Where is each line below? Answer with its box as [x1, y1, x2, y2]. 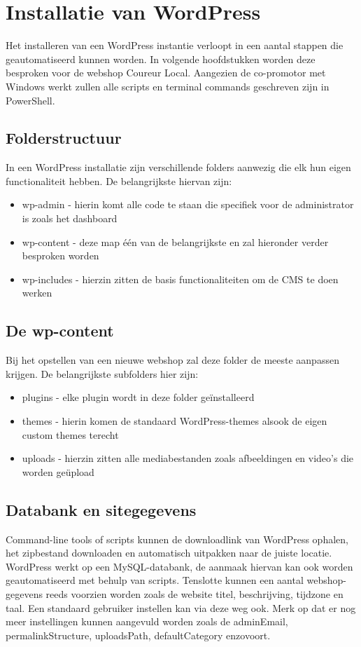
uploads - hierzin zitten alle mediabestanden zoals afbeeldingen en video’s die [22, 451, 354, 465]
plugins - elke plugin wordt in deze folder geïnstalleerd [22, 390, 255, 404]
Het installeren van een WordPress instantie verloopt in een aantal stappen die [6, 38, 344, 53]
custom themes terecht [22, 427, 119, 442]
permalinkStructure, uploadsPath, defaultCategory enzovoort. [6, 627, 271, 642]
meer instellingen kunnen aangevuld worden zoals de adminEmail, [6, 614, 288, 629]
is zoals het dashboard [22, 211, 118, 226]
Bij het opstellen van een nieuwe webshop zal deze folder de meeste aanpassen [6, 353, 339, 367]
